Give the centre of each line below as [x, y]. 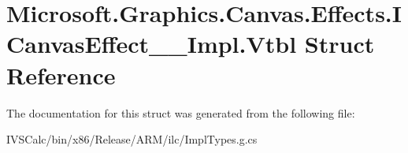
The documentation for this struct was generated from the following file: [181, 112]
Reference [61, 75]
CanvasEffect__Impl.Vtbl [152, 44]
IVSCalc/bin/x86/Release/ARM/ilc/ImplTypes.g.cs [132, 139]
